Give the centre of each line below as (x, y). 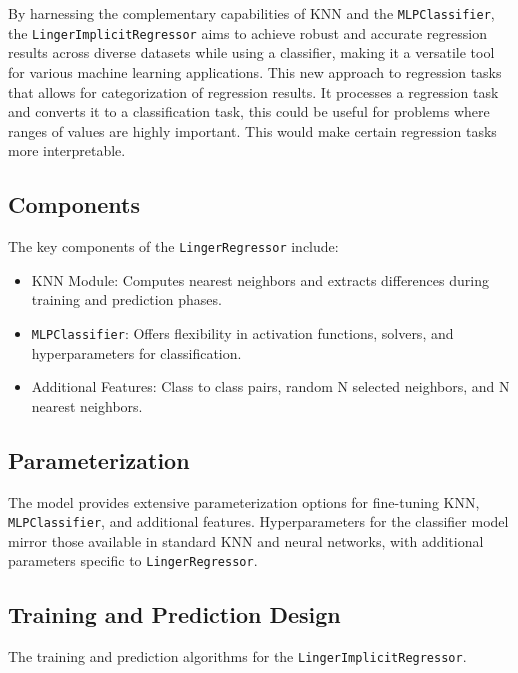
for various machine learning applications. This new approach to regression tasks (255, 71)
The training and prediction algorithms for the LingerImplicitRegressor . (237, 656)
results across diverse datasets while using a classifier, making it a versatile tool (251, 52)
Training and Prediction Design (174, 614)
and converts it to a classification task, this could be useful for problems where (249, 111)
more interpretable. (67, 150)
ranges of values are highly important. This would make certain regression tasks (252, 130)
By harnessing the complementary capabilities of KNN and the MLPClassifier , (251, 13)
